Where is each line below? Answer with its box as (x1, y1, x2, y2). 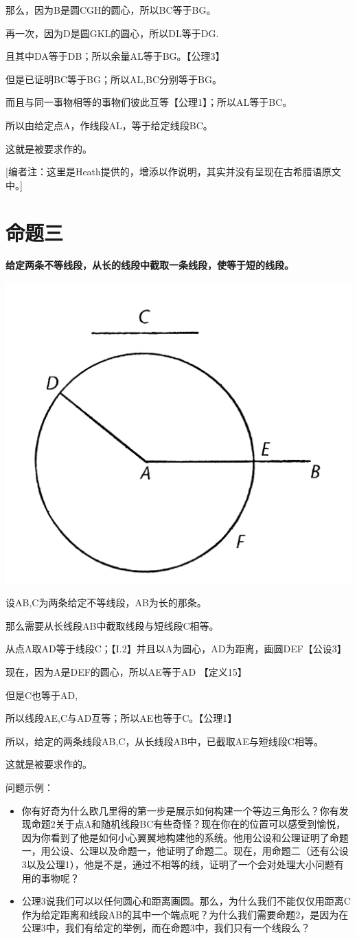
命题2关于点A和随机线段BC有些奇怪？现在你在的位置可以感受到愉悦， (31, 817, 346, 831)
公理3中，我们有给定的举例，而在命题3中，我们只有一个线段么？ (21, 920, 310, 935)
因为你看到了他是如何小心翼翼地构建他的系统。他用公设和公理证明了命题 (21, 830, 349, 844)
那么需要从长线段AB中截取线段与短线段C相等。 (5, 618, 219, 632)
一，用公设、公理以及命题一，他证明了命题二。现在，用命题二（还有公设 (21, 843, 349, 858)
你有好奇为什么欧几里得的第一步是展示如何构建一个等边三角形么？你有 (21, 803, 339, 817)
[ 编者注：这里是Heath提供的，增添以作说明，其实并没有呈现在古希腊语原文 (5, 164, 341, 179)
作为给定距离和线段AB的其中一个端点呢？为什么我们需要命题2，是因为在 (21, 907, 349, 921)
